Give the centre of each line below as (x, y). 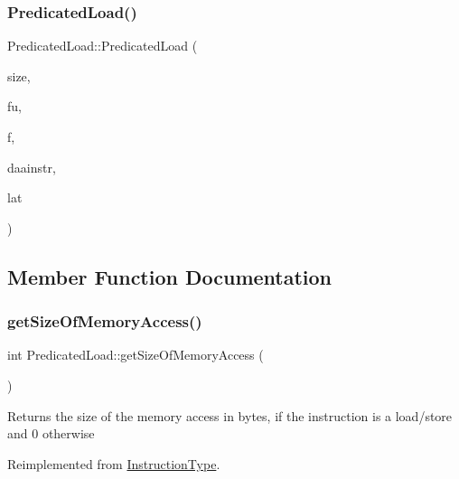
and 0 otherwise (51, 433)
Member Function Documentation (170, 276)
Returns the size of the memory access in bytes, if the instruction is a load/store (230, 415)
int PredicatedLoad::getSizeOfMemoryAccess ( (136, 355)
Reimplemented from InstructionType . (114, 463)
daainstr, (32, 167)
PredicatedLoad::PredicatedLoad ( (103, 46)
